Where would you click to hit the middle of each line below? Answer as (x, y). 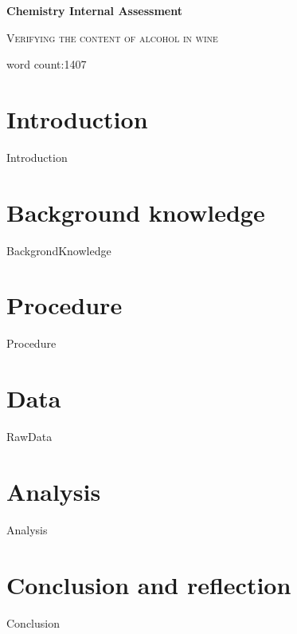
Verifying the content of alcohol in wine (112, 37)
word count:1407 (47, 64)
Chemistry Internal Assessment (94, 10)
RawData (29, 437)
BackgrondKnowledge (59, 250)
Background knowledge (136, 212)
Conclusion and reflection (149, 584)
